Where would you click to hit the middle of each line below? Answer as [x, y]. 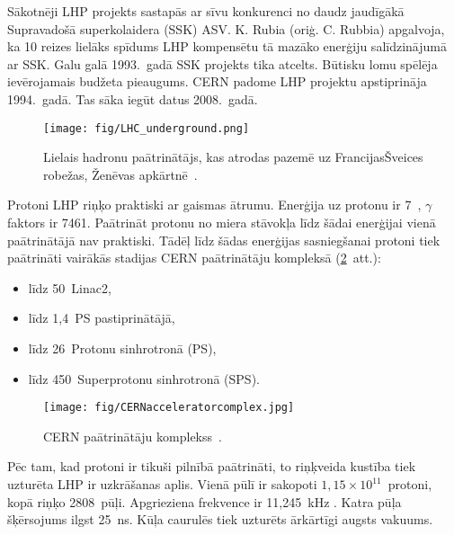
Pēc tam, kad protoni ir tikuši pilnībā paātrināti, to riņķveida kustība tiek [212, 466]
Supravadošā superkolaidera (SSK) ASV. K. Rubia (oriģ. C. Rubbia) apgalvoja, [226, 28]
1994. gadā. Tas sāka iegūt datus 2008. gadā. [133, 98]
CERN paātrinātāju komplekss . [133, 436]
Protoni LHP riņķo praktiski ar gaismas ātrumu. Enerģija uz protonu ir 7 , [214, 205]
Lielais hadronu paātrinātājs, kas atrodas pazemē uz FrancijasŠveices [233, 157]
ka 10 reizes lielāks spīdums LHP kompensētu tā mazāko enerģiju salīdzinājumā [227, 46]
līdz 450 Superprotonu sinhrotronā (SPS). [144, 378]
